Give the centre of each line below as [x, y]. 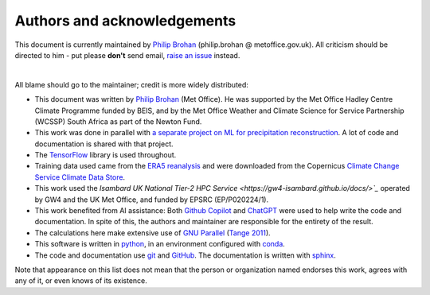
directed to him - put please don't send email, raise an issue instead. [127, 55]
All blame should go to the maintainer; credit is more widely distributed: [131, 84]
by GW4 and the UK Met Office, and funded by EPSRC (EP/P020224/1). [152, 200]
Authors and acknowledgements [125, 21]
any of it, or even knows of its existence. [81, 281]
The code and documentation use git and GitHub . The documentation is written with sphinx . [185, 255]
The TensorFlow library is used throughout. [106, 155]
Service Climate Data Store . [80, 177]
